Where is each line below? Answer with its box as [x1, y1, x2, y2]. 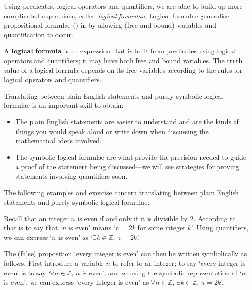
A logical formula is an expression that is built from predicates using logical [4, 46, 236, 56]
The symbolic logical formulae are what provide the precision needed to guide [15, 152, 246, 162]
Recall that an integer [4, 213, 69, 223]
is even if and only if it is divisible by [77, 213, 188, 223]
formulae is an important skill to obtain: [4, 100, 124, 110]
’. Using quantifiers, [191, 222, 249, 233]
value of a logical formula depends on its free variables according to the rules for [4, 65, 243, 75]
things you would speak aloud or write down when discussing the [15, 126, 209, 136]
